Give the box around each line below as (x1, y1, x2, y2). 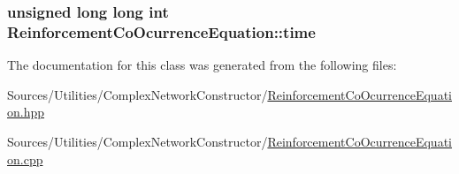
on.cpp (7, 149, 43, 168)
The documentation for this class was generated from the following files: (7, 56, 397, 74)
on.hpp (7, 102, 45, 121)
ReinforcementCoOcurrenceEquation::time (7, 20, 316, 42)
